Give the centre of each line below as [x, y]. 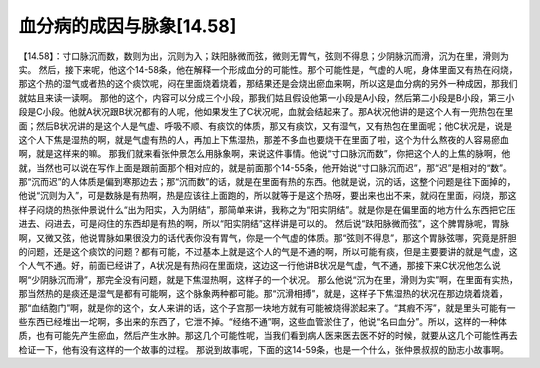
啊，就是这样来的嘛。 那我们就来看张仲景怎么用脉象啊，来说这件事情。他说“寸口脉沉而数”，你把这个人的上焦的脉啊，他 [264, 154]
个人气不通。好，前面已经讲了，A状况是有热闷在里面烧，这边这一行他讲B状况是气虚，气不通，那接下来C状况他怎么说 [260, 266]
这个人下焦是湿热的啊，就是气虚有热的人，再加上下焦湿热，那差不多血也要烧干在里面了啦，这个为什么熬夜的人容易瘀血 [263, 139]
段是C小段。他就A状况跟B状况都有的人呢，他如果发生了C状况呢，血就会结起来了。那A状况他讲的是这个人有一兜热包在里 [266, 112]
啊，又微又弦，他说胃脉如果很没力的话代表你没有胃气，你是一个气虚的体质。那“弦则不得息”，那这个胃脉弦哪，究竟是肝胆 [267, 237]
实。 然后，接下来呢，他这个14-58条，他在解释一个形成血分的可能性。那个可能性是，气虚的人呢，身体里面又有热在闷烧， [268, 69]
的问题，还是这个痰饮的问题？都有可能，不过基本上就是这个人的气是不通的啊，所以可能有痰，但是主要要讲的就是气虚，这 [268, 252]
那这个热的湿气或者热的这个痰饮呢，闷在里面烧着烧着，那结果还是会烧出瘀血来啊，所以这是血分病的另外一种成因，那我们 [268, 84]
